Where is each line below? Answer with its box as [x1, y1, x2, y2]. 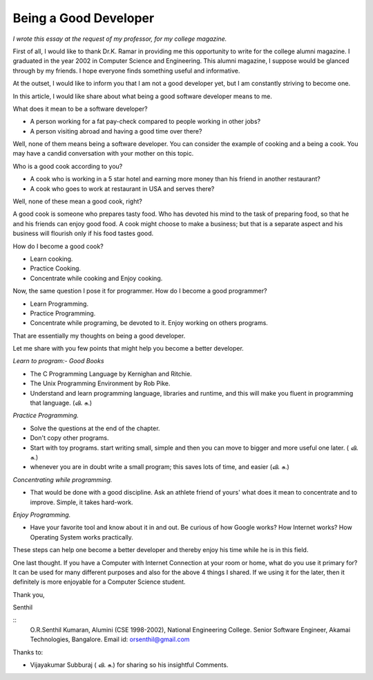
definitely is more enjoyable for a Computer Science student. [12, 578, 186, 586]
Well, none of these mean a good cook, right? [12, 197, 143, 205]
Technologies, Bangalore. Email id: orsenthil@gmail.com [30, 635, 190, 643]
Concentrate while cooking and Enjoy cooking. [30, 274, 163, 282]
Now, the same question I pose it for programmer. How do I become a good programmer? [12, 287, 267, 295]
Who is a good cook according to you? [12, 162, 123, 170]
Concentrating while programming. [12, 475, 113, 484]
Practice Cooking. [30, 264, 82, 273]
